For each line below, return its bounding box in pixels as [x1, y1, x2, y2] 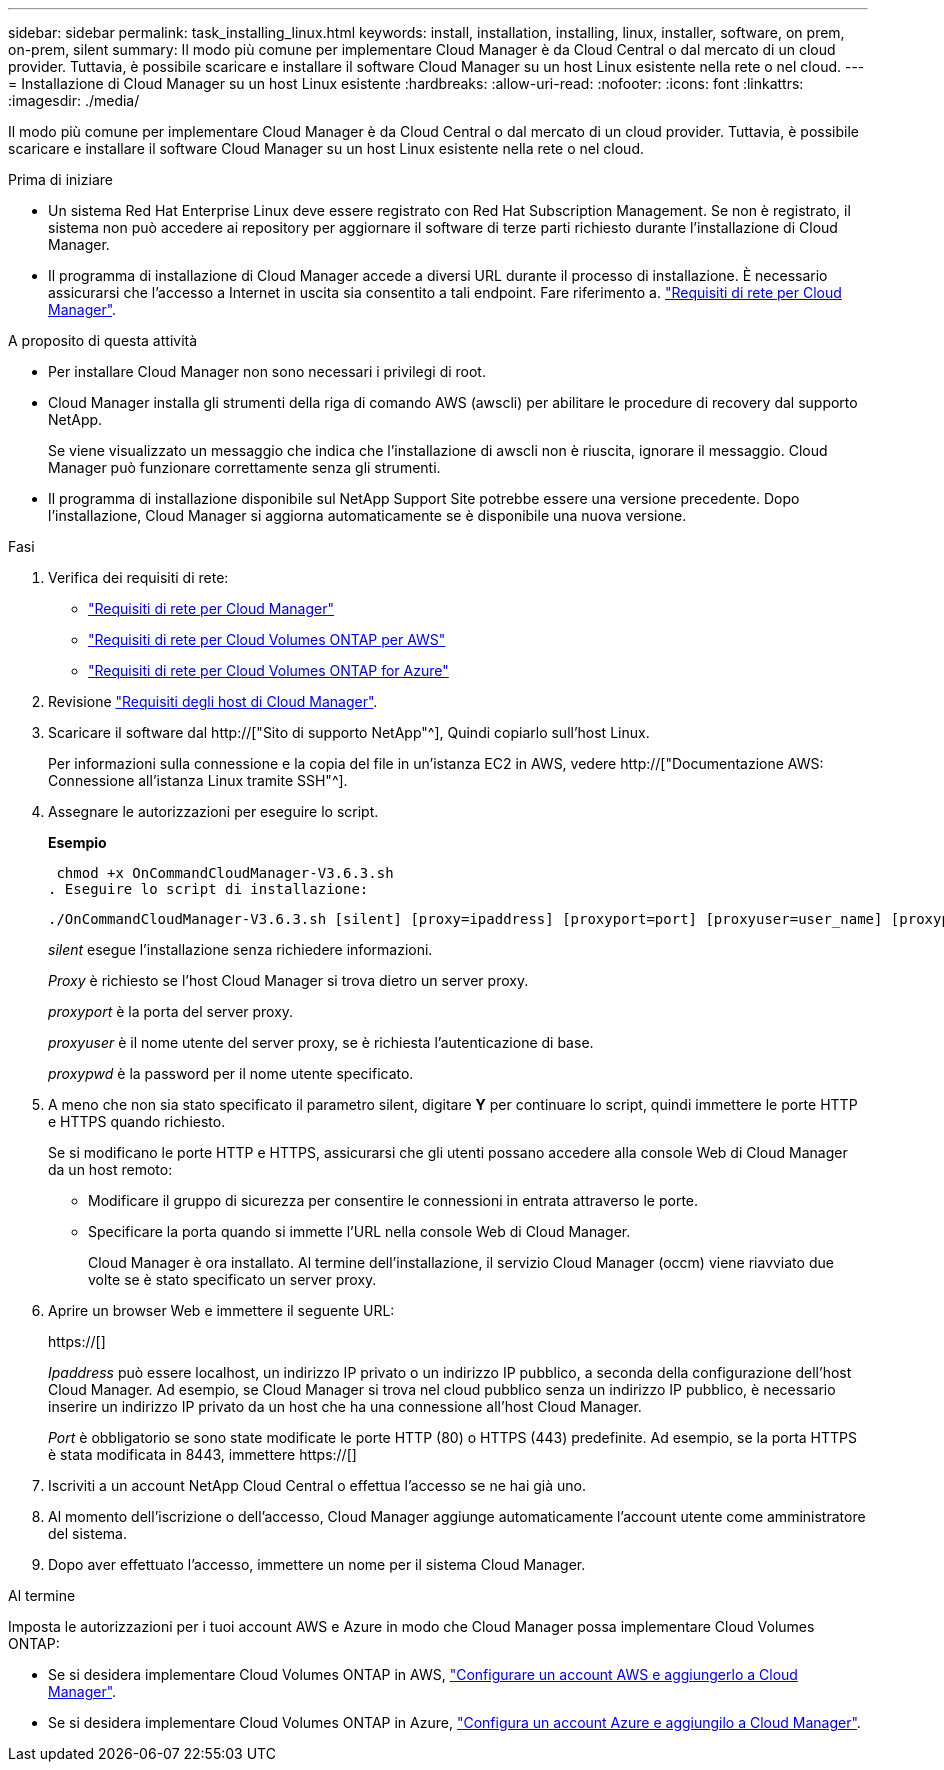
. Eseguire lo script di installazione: [48, 881, 369, 897]
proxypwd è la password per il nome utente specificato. [48, 1065, 414, 1082]
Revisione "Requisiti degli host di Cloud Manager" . [48, 693, 378, 710]
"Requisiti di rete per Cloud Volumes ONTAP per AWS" [88, 631, 446, 648]
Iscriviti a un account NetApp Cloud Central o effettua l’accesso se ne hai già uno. [48, 1477, 587, 1494]
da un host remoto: [48, 1161, 173, 1178]
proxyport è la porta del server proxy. [48, 1003, 294, 1020]
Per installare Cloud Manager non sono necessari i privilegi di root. [48, 363, 486, 380]
